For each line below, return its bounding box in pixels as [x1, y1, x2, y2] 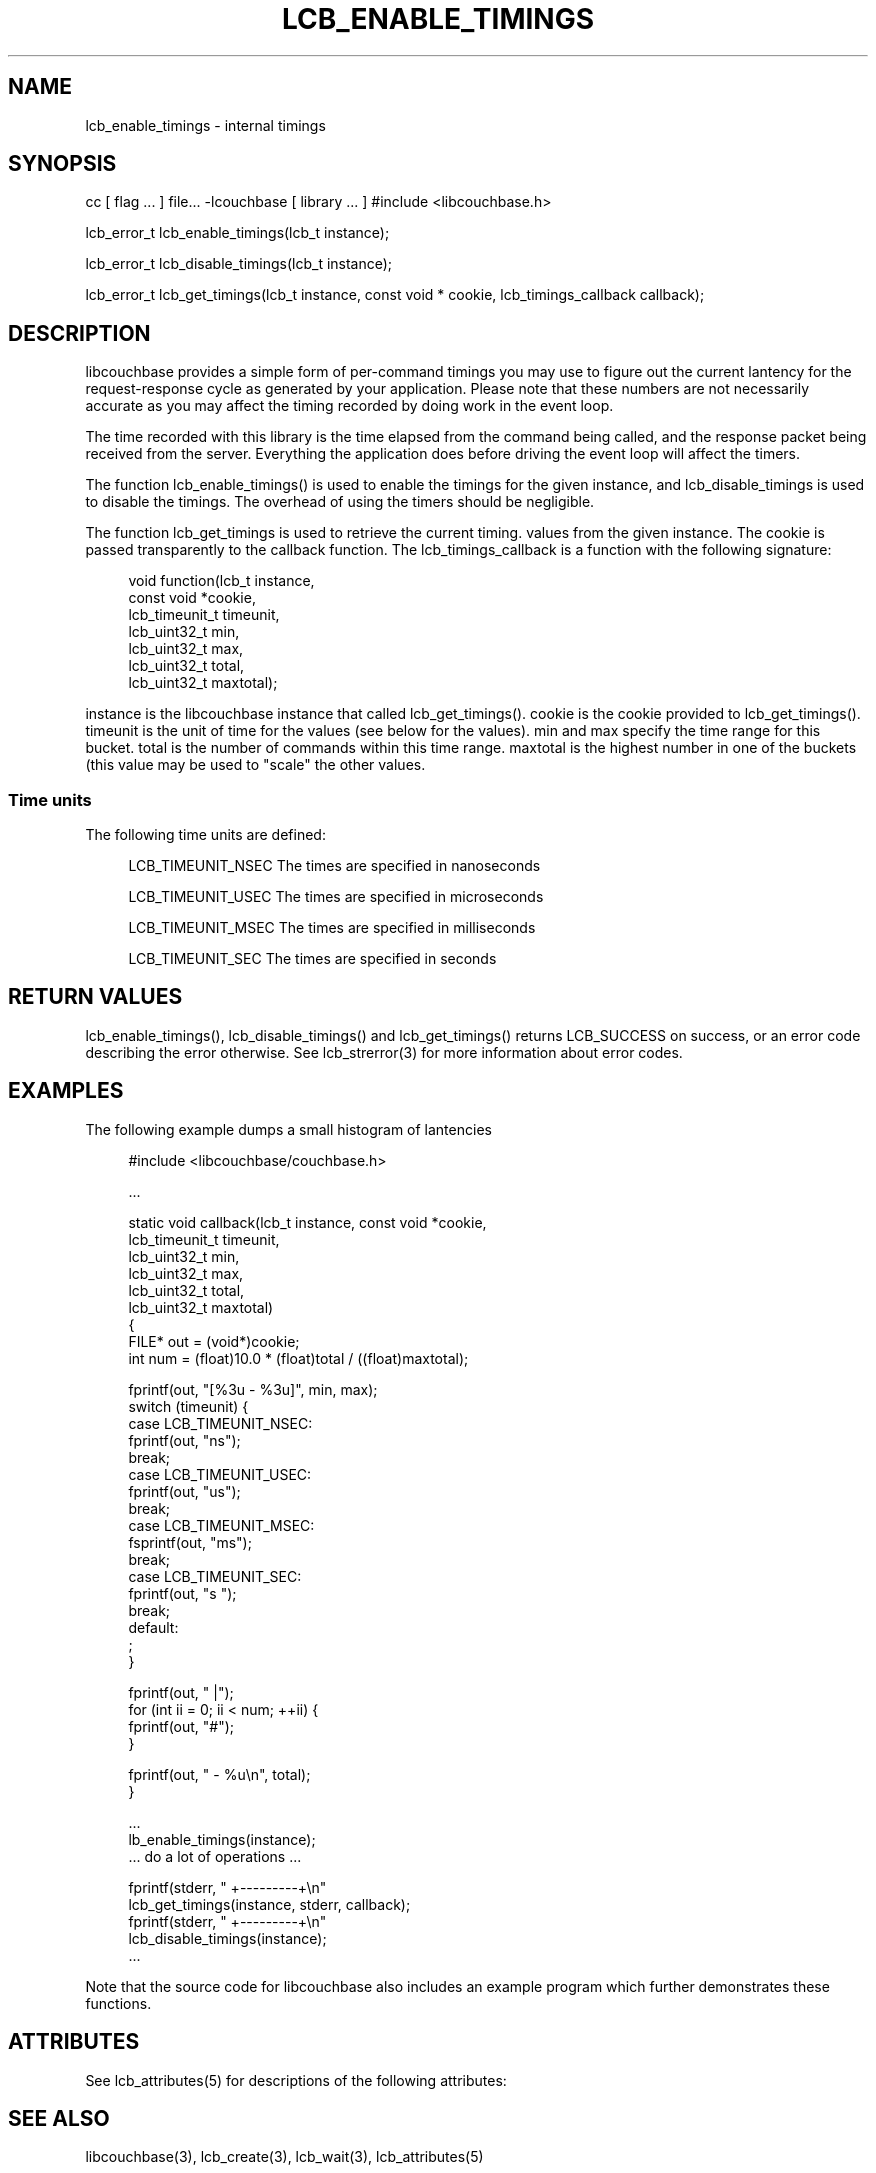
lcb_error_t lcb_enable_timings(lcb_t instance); [85, 224, 390, 242]
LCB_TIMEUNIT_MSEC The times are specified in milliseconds [128, 919, 536, 937]
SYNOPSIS [8, 151, 117, 177]
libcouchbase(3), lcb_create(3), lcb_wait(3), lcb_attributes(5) [85, 2148, 484, 2166]
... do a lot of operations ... [128, 1847, 302, 1865]
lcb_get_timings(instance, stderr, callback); [128, 1895, 411, 1913]
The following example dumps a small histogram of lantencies [85, 1120, 492, 1138]
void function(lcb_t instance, [128, 572, 315, 590]
